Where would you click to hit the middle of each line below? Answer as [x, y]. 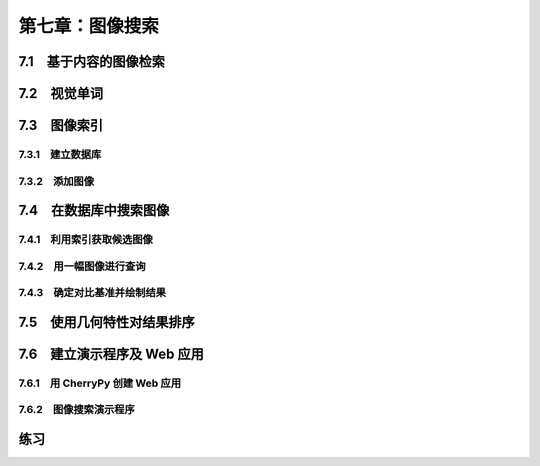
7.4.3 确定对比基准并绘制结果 [92, 293]
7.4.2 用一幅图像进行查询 [82, 266]
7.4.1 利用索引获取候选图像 [86, 240]
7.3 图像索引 [61, 125]
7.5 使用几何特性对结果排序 [106, 321]
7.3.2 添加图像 [56, 181]
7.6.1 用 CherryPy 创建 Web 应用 [100, 383]
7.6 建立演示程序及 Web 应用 [111, 353]
